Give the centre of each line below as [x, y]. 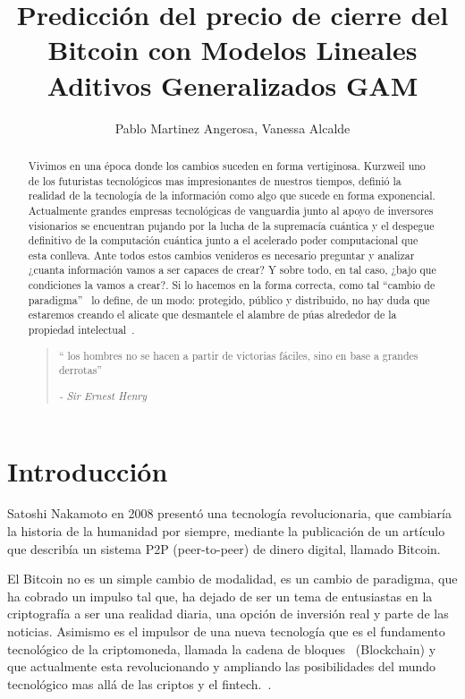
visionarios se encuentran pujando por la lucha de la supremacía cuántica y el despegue [231, 225]
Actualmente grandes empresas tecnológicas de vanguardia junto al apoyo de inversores [231, 210]
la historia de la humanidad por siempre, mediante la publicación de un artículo [226, 531]
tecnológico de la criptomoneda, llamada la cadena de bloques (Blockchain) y [222, 648]
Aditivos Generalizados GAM [232, 85]
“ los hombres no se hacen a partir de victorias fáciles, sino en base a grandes [238, 355]
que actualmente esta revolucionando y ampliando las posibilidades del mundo [222, 666]
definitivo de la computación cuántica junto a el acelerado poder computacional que [223, 240]
